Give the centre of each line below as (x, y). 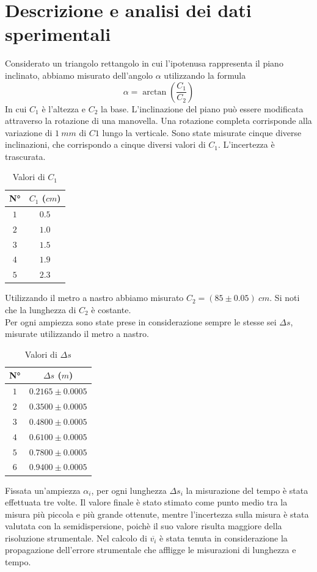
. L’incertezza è (246, 144)
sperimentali (58, 34)
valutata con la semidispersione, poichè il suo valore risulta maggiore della (144, 526)
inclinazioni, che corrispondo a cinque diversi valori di (105, 144)
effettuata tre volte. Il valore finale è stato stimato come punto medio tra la (146, 502)
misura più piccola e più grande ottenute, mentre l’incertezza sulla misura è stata (157, 514)
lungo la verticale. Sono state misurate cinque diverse (202, 132)
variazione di (29, 132)
